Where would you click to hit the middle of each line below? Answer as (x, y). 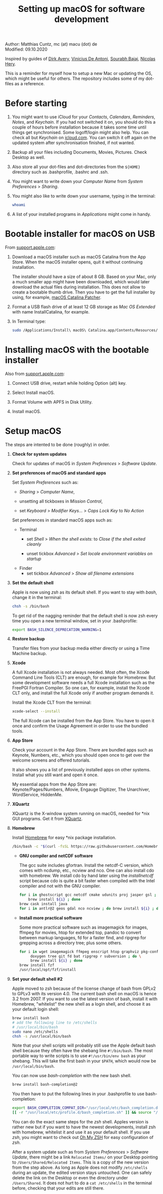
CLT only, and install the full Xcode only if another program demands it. (83, 693)
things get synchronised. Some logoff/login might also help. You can (80, 132)
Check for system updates (39, 454)
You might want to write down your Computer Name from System (77, 182)
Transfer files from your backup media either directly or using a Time (81, 648)
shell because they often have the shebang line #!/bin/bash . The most (82, 1051)
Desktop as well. (28, 157)
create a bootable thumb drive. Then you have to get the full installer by (83, 292)
